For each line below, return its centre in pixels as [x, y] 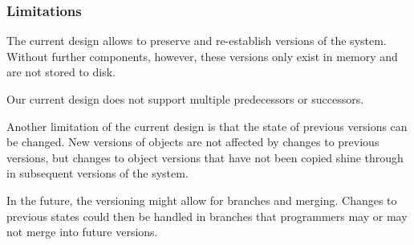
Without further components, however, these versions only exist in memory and [202, 56]
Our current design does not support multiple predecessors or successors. [185, 99]
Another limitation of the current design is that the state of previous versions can [207, 126]
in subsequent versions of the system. [97, 173]
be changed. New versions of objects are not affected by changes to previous [193, 142]
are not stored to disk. [61, 72]
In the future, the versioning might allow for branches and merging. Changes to [202, 200]
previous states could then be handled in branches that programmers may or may [207, 216]
